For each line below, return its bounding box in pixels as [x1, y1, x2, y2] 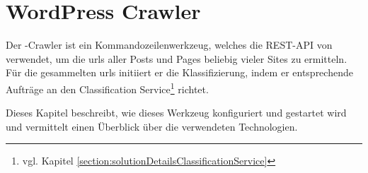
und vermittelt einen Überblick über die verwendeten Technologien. [6, 119, 298, 133]
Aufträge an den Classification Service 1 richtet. [6, 79, 209, 96]
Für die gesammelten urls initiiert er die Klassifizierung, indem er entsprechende [6, 65, 353, 80]
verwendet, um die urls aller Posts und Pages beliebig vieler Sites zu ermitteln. [6, 51, 347, 66]
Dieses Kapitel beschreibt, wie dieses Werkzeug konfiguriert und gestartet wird [6, 105, 347, 120]
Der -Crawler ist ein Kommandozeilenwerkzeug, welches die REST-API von [6, 37, 333, 52]
